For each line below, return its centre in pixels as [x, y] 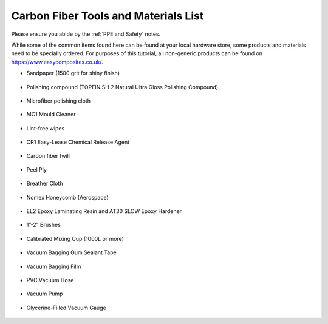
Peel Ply [36, 169]
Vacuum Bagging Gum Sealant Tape [71, 252]
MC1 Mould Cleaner [51, 115]
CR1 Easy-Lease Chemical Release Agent [78, 142]
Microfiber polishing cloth [59, 101]
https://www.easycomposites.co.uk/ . [57, 62]
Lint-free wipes [46, 128]
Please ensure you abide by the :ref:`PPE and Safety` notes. [86, 34]
